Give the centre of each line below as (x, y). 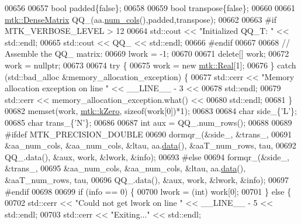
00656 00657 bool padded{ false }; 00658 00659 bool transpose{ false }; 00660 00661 (150, 8)
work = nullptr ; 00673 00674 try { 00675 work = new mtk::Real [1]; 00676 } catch (150, 65)
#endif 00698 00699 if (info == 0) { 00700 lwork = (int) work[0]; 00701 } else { (148, 191)
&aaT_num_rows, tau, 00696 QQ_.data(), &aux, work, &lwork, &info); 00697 (147, 179)
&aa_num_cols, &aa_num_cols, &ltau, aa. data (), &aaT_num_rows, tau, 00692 (150, 145)
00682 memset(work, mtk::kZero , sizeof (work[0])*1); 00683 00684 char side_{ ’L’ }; (151, 111)
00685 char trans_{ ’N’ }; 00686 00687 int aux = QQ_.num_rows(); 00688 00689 (148, 122)
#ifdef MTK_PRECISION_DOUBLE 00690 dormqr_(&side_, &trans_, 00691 (148, 134)
